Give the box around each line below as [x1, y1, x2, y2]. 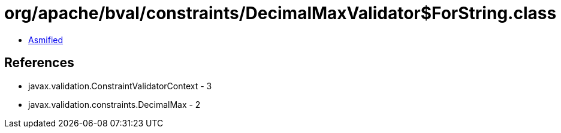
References [4, 55, 74, 71]
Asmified [28, 34, 64, 45]
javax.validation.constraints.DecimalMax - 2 [28, 99, 201, 110]
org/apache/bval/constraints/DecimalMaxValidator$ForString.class [4, 3, 557, 23]
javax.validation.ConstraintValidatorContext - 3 [28, 80, 212, 91]
